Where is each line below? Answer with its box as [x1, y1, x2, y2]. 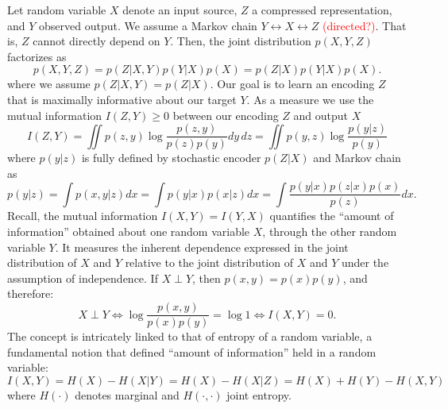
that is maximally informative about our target [7, 91, 237, 107]
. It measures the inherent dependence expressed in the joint [55, 238, 349, 255]
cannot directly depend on [33, 33, 160, 49]
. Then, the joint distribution [170, 33, 311, 49]
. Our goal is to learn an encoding [210, 75, 375, 92]
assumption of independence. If [7, 269, 158, 286]
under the [341, 254, 389, 271]
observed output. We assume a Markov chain [39, 17, 257, 33]
